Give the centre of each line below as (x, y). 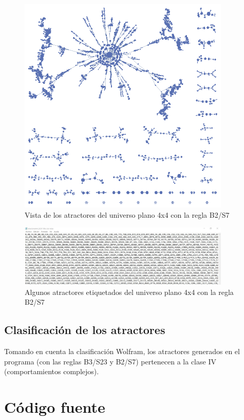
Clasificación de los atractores (85, 330)
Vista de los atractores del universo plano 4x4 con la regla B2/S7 (127, 215)
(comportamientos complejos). (52, 371)
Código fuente (55, 407)
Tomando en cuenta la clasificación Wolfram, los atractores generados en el (122, 351)
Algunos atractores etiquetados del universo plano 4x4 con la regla (129, 292)
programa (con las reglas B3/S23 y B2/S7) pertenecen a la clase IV (110, 361)
